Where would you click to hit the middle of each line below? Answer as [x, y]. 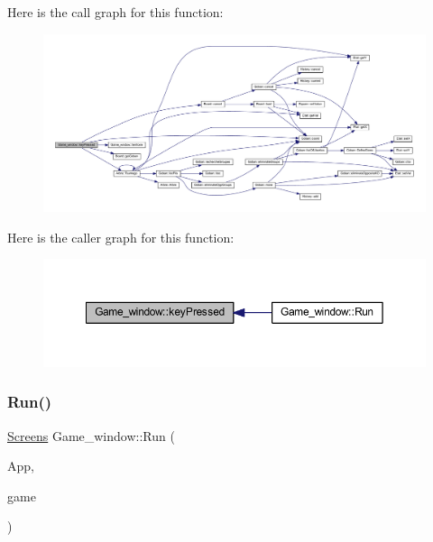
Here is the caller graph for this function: [121, 237]
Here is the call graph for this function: [115, 12]
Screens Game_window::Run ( [91, 435]
